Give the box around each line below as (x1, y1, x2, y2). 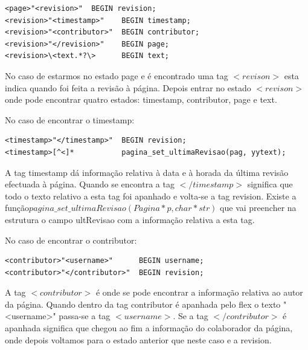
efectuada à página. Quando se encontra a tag (5, 178, 175, 190)
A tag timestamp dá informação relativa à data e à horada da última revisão (5, 166, 289, 178)
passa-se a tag (59, 309, 111, 322)
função (5, 201, 30, 214)
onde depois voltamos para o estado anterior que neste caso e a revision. (5, 333, 272, 346)
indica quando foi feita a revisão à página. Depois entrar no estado (5, 81, 251, 94)
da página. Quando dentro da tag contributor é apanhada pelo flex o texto (5, 297, 281, 310)
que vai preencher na (220, 201, 297, 214)
